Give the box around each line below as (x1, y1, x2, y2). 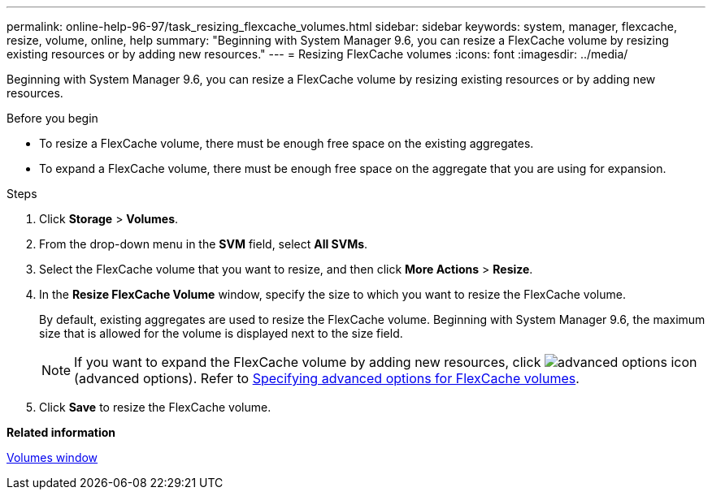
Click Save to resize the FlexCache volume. (39, 400, 271, 414)
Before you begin (7, 111, 98, 125)
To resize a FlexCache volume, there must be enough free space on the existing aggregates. (39, 136, 534, 150)
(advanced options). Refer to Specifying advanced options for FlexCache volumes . (74, 370, 580, 386)
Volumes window (7, 451, 98, 464)
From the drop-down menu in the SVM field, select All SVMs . (39, 237, 368, 251)
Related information (7, 425, 116, 439)
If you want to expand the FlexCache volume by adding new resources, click (74, 354, 541, 370)
